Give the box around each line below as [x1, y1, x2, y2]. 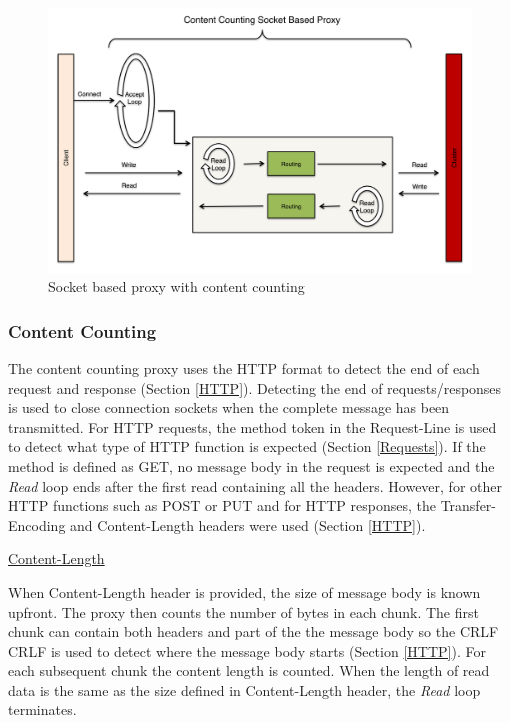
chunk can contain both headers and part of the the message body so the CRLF [8, 621, 499, 642]
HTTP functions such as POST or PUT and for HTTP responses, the [8, 495, 436, 516]
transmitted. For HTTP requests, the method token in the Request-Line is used [8, 416, 497, 437]
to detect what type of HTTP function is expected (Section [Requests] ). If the [8, 436, 486, 457]
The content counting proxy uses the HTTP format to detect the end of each [8, 357, 480, 378]
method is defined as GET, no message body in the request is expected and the [8, 455, 495, 476]
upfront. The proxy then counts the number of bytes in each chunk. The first [8, 601, 479, 622]
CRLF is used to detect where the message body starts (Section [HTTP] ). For [8, 640, 486, 661]
